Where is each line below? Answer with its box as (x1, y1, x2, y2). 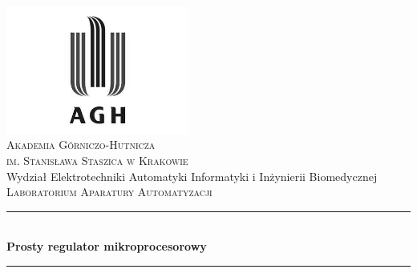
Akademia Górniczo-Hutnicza (6, 136, 156, 153)
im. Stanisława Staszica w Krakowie (6, 151, 188, 168)
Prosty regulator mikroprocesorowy (6, 238, 207, 255)
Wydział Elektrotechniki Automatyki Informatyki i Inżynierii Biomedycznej (6, 167, 378, 184)
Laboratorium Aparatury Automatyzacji (6, 183, 213, 200)
